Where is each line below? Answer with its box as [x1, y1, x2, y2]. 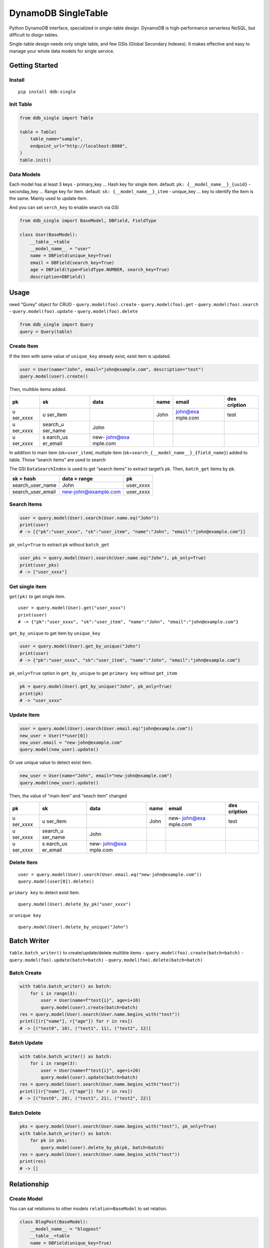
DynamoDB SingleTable [9, 7, 108, 18]
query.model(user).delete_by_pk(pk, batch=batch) [40, 1145, 164, 1150]
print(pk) [19, 690, 44, 696]
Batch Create [9, 969, 42, 976]
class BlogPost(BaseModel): [19, 1219, 88, 1225]
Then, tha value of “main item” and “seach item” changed [9, 793, 127, 799]
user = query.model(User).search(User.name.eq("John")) [19, 515, 159, 521]
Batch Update [9, 1039, 43, 1046]
